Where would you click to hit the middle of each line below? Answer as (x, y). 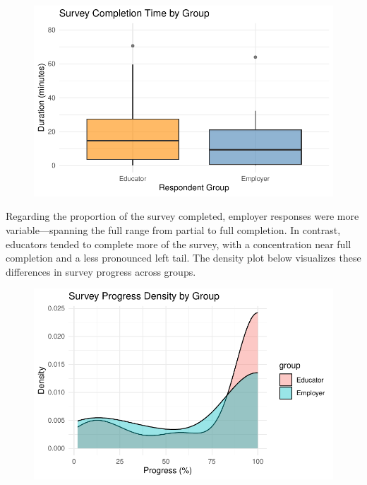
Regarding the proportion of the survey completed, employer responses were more (182, 216)
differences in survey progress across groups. (101, 271)
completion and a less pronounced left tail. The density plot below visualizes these (183, 258)
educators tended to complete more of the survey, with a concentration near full (179, 244)
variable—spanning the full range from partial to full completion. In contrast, (173, 230)
